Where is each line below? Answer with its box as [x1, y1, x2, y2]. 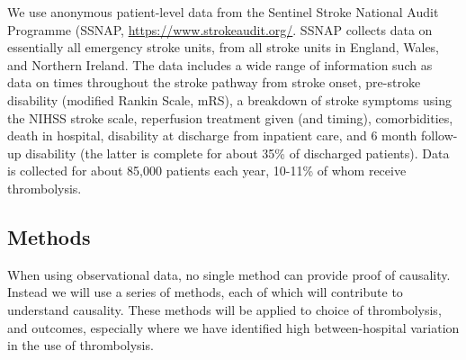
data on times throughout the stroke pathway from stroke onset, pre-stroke [7, 73, 421, 92]
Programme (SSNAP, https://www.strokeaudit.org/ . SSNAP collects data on [7, 20, 433, 39]
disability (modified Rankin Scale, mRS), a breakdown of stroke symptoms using [7, 90, 452, 109]
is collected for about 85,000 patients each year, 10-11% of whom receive [7, 161, 407, 180]
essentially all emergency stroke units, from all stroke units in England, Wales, [7, 38, 440, 57]
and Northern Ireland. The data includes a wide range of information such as [7, 55, 433, 74]
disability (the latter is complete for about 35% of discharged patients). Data [25, 143, 450, 162]
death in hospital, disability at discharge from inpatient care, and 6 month [7, 126, 417, 145]
